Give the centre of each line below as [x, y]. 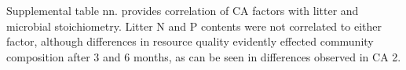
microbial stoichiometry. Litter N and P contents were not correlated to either [194, 26]
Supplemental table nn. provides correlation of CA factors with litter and [183, 10]
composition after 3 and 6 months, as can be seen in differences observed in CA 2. [204, 56]
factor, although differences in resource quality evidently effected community [190, 41]
